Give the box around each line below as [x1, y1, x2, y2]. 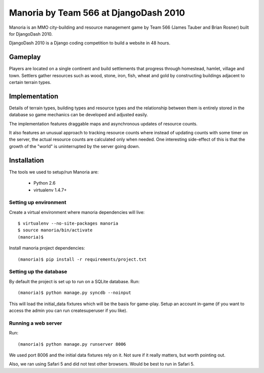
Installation [9, 156, 44, 165]
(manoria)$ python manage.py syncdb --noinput [18, 290, 132, 295]
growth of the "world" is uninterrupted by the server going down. [9, 143, 140, 149]
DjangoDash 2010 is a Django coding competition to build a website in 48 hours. [9, 40, 171, 46]
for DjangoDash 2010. [9, 31, 53, 37]
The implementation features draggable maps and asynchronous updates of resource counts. [9, 121, 198, 126]
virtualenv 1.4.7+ [33, 187, 67, 193]
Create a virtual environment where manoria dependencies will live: [9, 209, 145, 215]
